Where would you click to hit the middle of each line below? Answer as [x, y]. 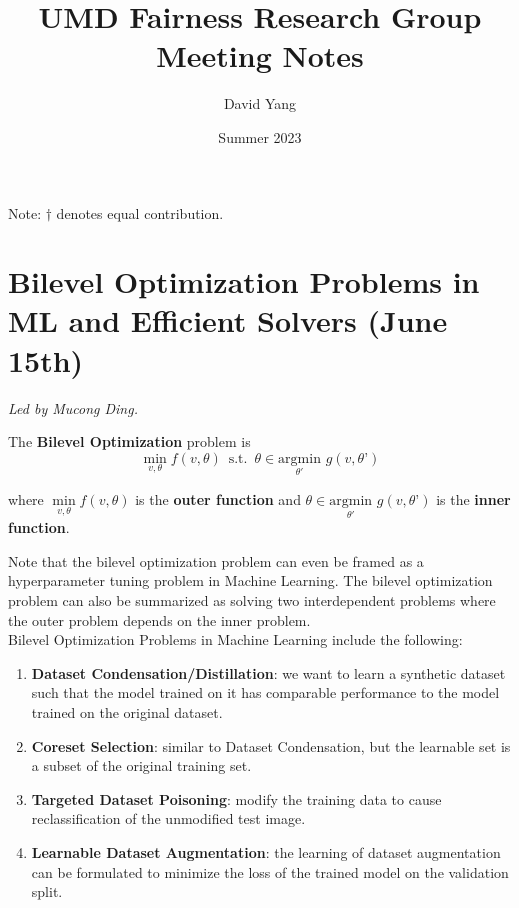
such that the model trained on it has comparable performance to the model [265, 692]
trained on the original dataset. [127, 711]
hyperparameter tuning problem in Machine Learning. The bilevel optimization [250, 580]
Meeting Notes [260, 55]
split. [47, 891]
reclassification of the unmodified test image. [168, 818]
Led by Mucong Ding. [73, 407]
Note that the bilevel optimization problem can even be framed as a [216, 560]
